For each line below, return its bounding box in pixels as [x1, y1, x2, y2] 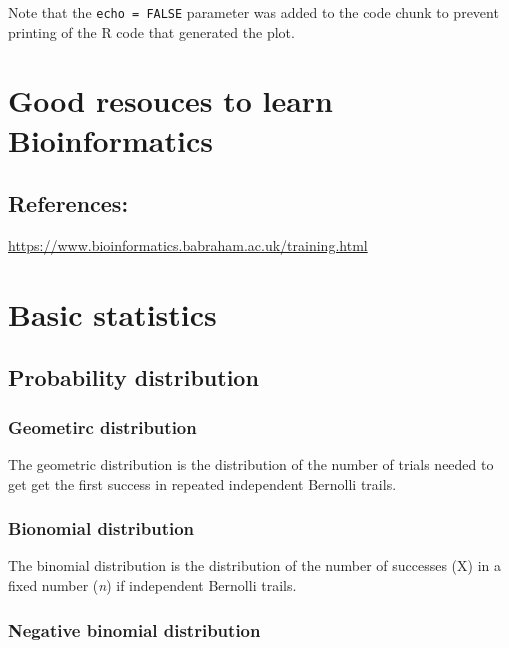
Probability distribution [8, 362, 259, 393]
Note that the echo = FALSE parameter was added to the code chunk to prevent [8, 2, 499, 22]
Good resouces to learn [8, 80, 333, 121]
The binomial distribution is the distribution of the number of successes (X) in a [8, 555, 502, 576]
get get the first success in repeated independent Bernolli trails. [8, 473, 397, 494]
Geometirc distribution [8, 414, 197, 439]
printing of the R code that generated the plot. [8, 21, 295, 42]
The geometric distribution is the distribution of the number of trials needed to [8, 453, 494, 474]
